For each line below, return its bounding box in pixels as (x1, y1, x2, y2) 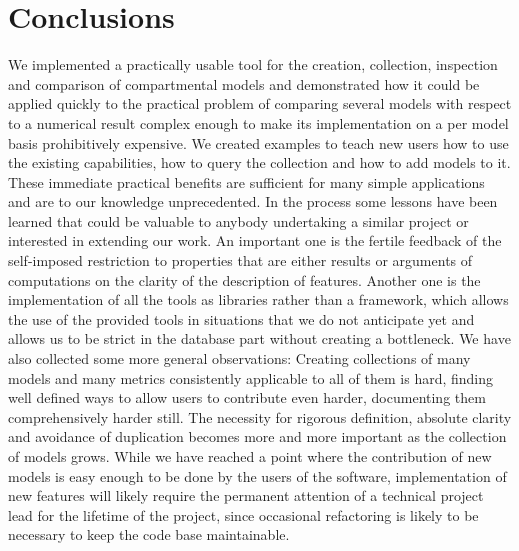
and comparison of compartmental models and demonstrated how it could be (8, 73, 480, 94)
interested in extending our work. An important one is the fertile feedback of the (8, 230, 502, 251)
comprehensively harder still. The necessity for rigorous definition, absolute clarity (8, 406, 512, 427)
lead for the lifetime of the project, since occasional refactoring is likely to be (8, 504, 479, 525)
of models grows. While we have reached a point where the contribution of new (8, 446, 492, 466)
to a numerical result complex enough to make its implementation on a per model (8, 112, 509, 133)
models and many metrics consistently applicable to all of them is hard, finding (8, 367, 494, 388)
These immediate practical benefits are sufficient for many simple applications (8, 171, 485, 192)
